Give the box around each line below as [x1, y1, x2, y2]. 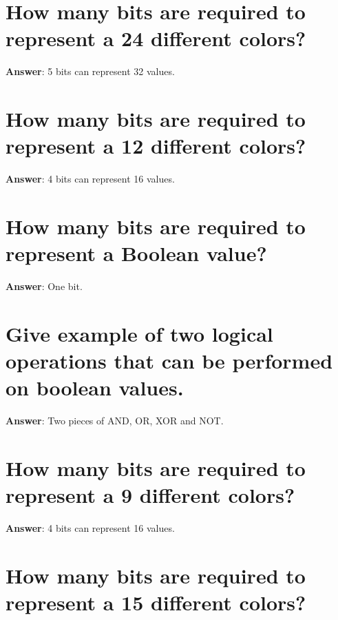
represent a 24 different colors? [6, 24, 306, 52]
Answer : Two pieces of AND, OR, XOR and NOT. [6, 413, 224, 428]
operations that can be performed [6, 347, 333, 375]
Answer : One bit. [6, 279, 83, 293]
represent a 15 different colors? [6, 588, 306, 617]
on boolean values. [6, 373, 184, 402]
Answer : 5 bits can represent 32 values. [6, 64, 175, 79]
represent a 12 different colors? [6, 132, 306, 160]
